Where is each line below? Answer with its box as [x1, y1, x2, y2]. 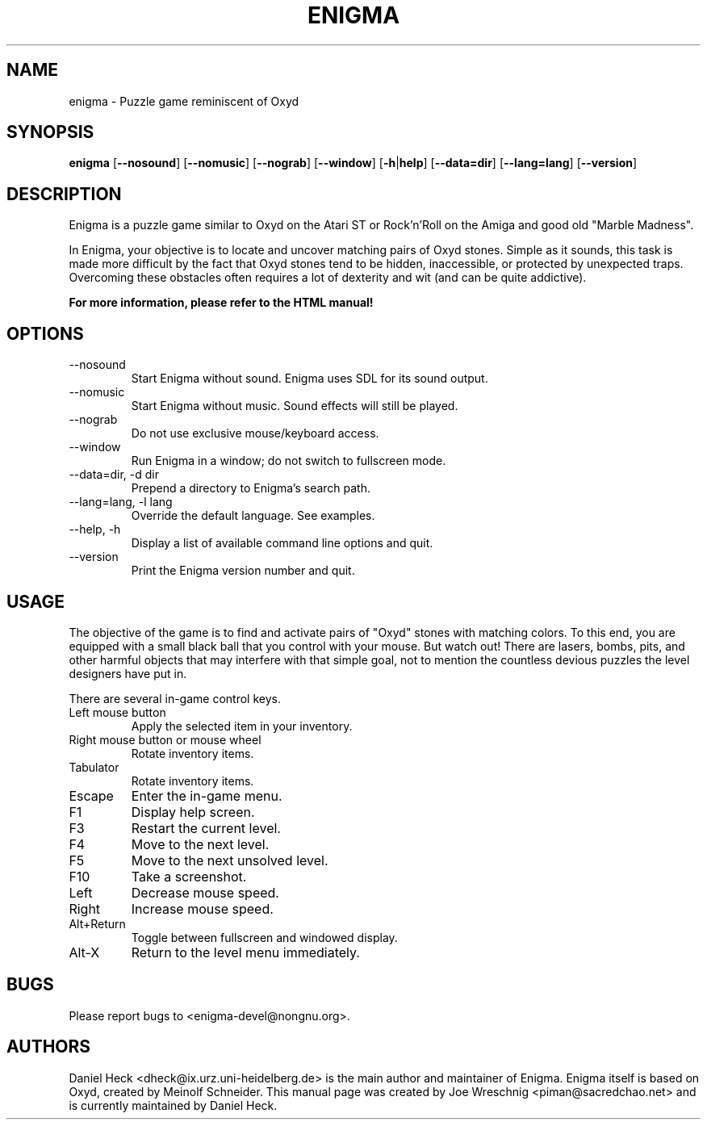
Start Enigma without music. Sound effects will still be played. [131, 399, 458, 413]
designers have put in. [69, 666, 187, 680]
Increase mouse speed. [131, 900, 274, 917]
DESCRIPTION [6, 183, 122, 204]
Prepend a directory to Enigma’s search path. [131, 481, 371, 496]
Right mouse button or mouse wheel [69, 732, 261, 747]
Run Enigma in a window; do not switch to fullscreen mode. [131, 454, 446, 468]
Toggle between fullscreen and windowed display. [131, 930, 398, 944]
